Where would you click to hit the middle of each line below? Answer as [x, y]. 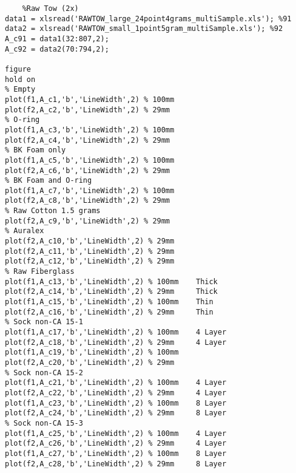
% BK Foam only [35, 150]
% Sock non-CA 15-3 [44, 423]
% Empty [20, 90]
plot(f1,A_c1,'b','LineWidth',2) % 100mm [90, 99]
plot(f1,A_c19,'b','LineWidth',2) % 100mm [92, 352]
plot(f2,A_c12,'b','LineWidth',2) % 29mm [90, 261]
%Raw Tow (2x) [50, 9]
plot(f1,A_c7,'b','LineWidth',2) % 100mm [90, 190]
